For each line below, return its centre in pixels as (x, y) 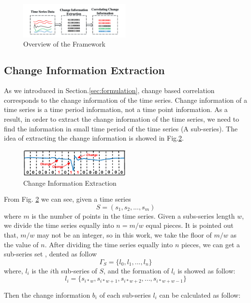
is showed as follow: (207, 270)
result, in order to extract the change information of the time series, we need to (122, 119)
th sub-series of (75, 270)
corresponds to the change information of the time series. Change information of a (125, 100)
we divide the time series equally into (59, 225)
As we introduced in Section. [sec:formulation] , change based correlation (109, 90)
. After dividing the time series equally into (109, 244)
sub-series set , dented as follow (51, 254)
